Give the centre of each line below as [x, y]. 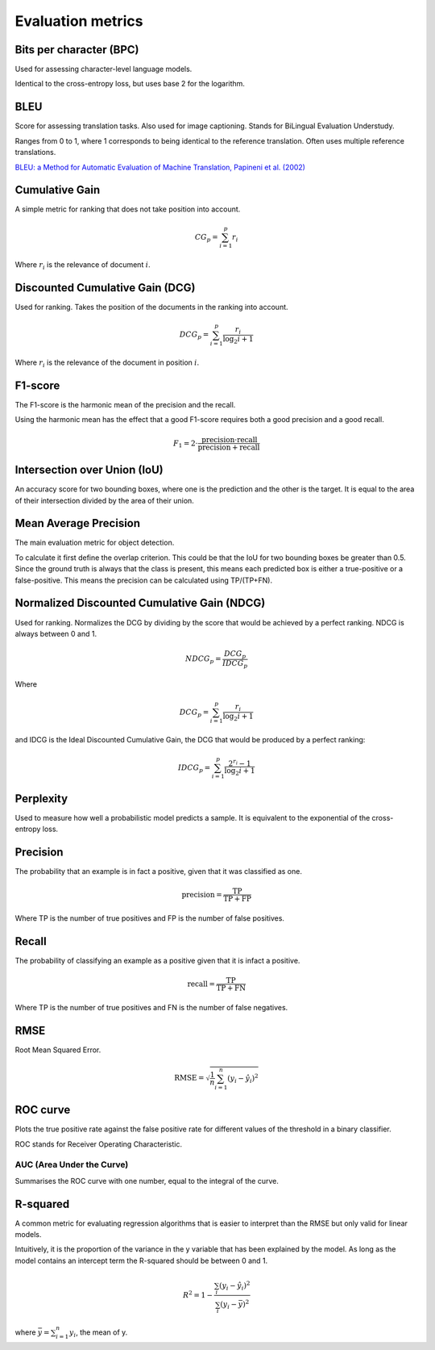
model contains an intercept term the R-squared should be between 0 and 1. [141, 1260]
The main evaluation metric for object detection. [95, 543]
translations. [35, 153]
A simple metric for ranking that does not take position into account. [128, 209]
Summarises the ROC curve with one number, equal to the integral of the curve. [147, 1181]
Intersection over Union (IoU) [89, 470]
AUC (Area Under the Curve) [72, 1164]
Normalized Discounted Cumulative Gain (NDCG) [140, 603]
